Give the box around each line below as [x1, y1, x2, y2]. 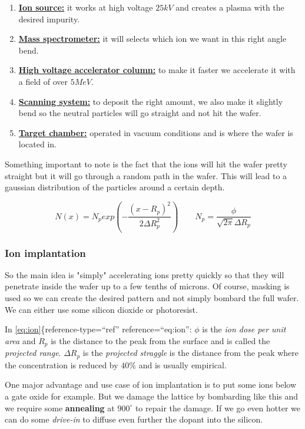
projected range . [5, 346, 61, 359]
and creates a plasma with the [175, 1, 284, 13]
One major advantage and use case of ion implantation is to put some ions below [5, 378, 297, 391]
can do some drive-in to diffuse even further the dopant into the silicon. [5, 413, 263, 425]
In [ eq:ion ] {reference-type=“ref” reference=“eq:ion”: [5, 323, 192, 335]
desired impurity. [18, 12, 80, 25]
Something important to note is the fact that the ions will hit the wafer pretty [5, 157, 287, 170]
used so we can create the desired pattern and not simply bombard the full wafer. [5, 292, 299, 304]
